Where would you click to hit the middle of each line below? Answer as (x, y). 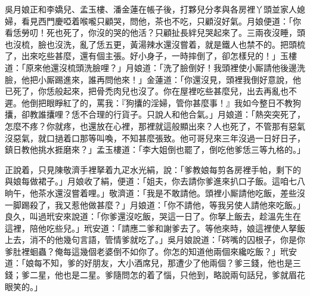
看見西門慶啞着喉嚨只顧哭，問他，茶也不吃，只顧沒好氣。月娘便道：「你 (161, 21)
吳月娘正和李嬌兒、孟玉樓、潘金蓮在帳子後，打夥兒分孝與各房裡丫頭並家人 (151, 9)
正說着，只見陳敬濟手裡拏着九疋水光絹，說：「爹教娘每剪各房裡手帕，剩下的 (153, 169)
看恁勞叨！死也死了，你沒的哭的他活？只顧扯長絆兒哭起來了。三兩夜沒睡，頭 (155, 33)
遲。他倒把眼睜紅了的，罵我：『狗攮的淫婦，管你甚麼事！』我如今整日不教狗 (153, 102)
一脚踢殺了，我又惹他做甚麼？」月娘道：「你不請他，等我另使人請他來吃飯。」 (155, 204)
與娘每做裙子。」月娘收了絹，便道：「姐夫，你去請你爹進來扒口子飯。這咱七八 (155, 181)
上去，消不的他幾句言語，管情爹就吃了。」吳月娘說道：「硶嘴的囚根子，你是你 (155, 240)
